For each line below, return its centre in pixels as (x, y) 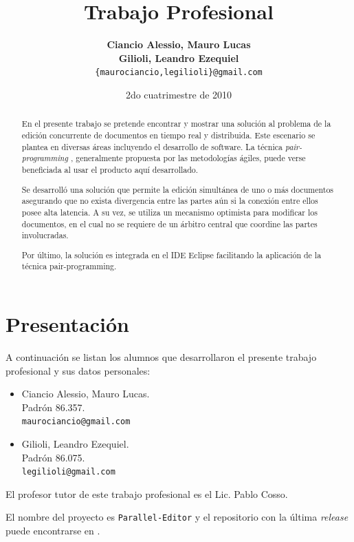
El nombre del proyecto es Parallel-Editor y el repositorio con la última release (177, 517)
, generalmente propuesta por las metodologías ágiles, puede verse (188, 158)
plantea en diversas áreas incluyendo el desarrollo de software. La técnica (152, 146)
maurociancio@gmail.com (76, 422)
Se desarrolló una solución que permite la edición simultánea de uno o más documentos (178, 189)
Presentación (67, 324)
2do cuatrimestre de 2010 (179, 94)
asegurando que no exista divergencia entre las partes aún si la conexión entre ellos (170, 201)
